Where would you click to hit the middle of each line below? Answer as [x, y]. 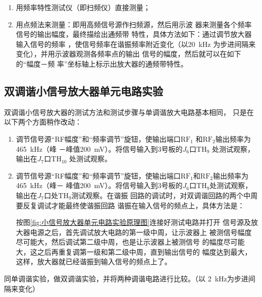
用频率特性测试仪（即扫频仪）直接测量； [83, 7]
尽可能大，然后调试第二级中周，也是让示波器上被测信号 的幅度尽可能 [130, 242]
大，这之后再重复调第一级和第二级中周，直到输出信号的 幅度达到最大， [134, 251]
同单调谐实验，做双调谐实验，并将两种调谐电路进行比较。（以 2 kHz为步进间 [130, 279]
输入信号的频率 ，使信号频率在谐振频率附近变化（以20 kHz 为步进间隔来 [136, 44]
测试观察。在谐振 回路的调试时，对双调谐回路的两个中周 [165, 195]
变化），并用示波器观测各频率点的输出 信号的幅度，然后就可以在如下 [128, 54]
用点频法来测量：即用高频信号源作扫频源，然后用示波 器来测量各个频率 [134, 24]
